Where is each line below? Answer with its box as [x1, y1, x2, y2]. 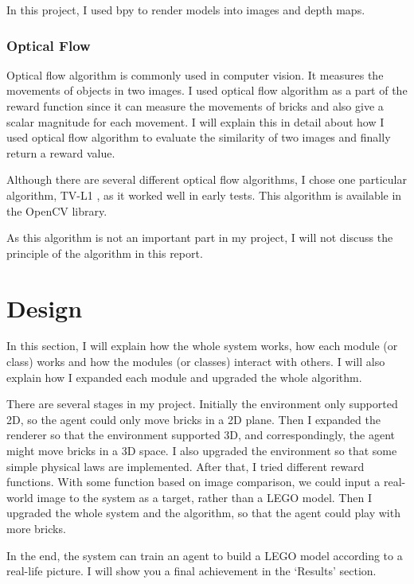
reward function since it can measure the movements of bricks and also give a [6, 98, 384, 114]
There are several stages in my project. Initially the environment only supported [6, 395, 398, 412]
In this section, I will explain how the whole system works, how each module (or [6, 337, 398, 354]
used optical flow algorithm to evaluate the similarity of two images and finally [6, 129, 391, 146]
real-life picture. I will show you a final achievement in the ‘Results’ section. [6, 563, 377, 579]
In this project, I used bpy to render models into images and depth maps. [6, 2, 365, 18]
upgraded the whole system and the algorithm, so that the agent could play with [6, 504, 400, 521]
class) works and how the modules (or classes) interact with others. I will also [6, 353, 385, 370]
